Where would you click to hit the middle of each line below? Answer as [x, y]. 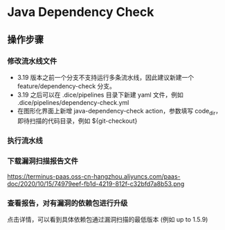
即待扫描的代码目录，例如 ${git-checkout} [77, 121]
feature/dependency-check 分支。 [66, 86]
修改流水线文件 [32, 61]
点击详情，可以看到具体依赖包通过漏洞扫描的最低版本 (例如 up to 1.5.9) [108, 220]
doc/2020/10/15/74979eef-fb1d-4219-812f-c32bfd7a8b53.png [96, 183]
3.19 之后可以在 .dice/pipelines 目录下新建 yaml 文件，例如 [100, 95]
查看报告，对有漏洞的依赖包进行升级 [67, 203]
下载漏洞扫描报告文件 [43, 161]
